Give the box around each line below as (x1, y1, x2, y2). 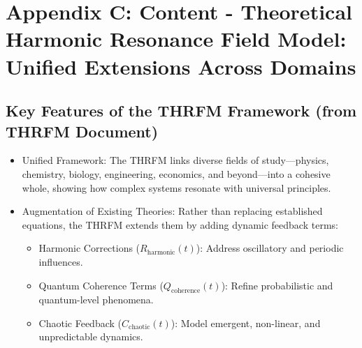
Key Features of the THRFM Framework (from (6, 100, 357, 121)
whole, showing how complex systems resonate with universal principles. (22, 180, 331, 195)
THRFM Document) (6, 120, 159, 142)
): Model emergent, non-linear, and (171, 315, 321, 330)
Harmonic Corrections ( (38, 241, 140, 255)
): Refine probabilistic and (221, 278, 333, 292)
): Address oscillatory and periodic (196, 241, 344, 255)
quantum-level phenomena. (38, 292, 154, 307)
